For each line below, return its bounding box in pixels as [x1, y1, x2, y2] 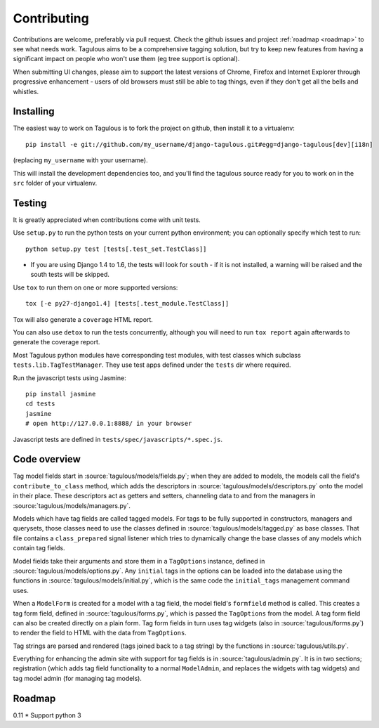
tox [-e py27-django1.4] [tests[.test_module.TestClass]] [25, 299, 230, 308]
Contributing [13, 11, 89, 26]
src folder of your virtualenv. [13, 178, 98, 187]
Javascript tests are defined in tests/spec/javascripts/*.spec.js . [13, 435, 222, 443]
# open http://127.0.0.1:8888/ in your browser [25, 420, 192, 428]
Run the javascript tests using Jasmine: [13, 373, 126, 382]
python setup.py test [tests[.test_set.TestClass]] [25, 245, 207, 253]
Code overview [13, 453, 81, 465]
